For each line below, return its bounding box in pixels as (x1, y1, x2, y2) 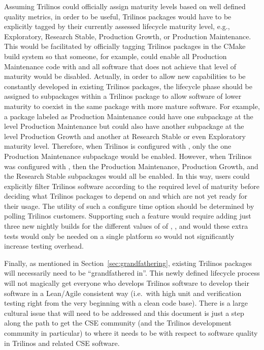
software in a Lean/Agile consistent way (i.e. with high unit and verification (4, 287, 242, 298)
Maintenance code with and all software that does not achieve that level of (4, 61, 237, 71)
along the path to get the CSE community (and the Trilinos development (4, 317, 232, 328)
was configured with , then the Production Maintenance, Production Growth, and (4, 160, 258, 171)
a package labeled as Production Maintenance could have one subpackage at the (4, 111, 253, 121)
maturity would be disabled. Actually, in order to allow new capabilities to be (4, 71, 246, 82)
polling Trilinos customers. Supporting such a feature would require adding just (4, 210, 251, 221)
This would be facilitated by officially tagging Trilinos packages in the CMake (4, 41, 246, 51)
